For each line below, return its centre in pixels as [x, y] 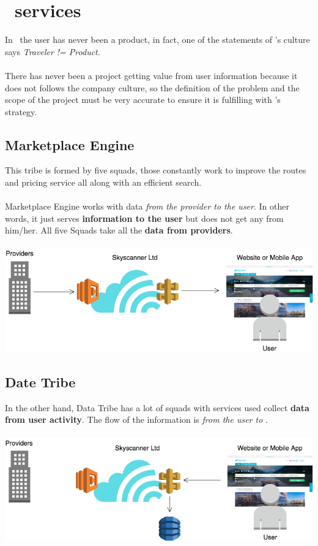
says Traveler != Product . [53, 51]
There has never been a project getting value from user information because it [151, 75]
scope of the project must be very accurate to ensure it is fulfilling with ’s [143, 100]
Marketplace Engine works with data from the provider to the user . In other [147, 206]
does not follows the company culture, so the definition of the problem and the [152, 87]
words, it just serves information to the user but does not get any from [144, 218]
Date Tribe [40, 381]
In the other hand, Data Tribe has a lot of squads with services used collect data [157, 407]
